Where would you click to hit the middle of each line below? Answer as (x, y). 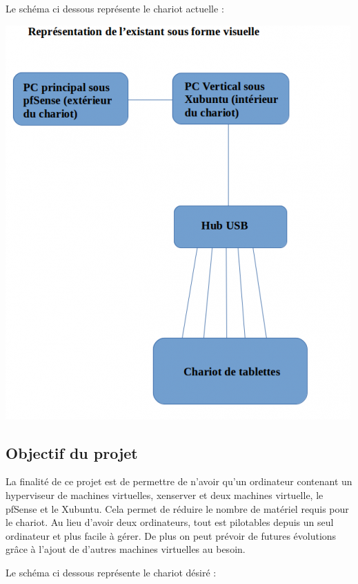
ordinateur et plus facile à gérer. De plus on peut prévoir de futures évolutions (171, 535)
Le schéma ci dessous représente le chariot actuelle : (115, 8)
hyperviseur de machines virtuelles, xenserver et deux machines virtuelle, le (165, 494)
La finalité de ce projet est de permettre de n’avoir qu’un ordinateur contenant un (179, 481)
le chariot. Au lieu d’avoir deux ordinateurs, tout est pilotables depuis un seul (170, 522)
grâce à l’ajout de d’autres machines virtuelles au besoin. (126, 549)
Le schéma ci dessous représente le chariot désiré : (111, 572)
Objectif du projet (72, 452)
